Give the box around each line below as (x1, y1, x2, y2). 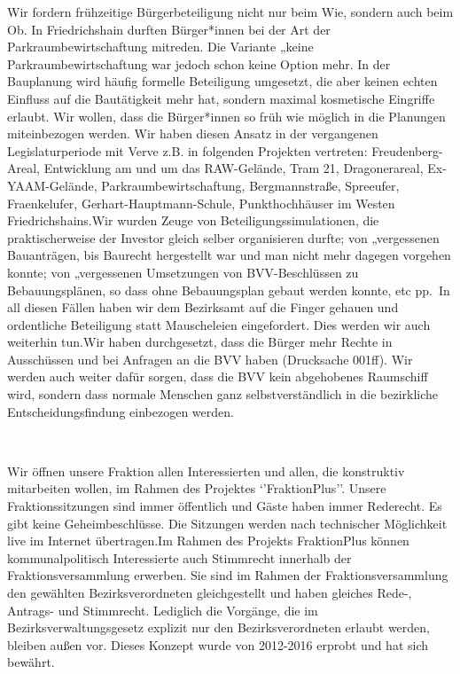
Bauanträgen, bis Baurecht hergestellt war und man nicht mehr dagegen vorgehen (7, 246, 451, 264)
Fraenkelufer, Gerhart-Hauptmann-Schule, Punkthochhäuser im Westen (7, 193, 395, 212)
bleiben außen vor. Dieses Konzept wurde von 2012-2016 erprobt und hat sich (7, 635, 429, 654)
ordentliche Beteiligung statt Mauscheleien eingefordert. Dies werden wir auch (7, 315, 431, 333)
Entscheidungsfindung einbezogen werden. (7, 402, 234, 420)
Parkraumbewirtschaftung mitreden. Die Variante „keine (7, 37, 314, 56)
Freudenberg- (371, 141, 443, 160)
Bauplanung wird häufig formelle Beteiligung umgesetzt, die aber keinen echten (7, 72, 438, 90)
